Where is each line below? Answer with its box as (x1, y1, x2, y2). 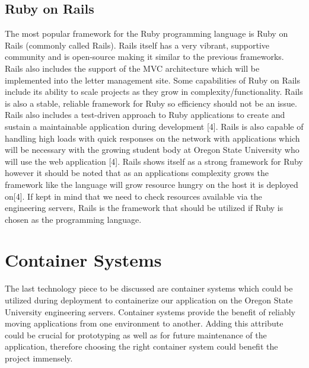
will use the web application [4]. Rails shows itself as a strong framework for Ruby (5, 155, 303, 167)
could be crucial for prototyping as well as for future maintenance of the (5, 328, 267, 341)
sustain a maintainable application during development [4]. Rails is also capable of (5, 120, 304, 132)
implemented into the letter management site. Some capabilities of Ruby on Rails (5, 73, 301, 86)
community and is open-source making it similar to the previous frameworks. (5, 50, 284, 63)
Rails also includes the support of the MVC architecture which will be (5, 62, 260, 74)
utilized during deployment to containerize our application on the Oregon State (5, 294, 293, 306)
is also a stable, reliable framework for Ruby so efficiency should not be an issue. (5, 97, 297, 109)
